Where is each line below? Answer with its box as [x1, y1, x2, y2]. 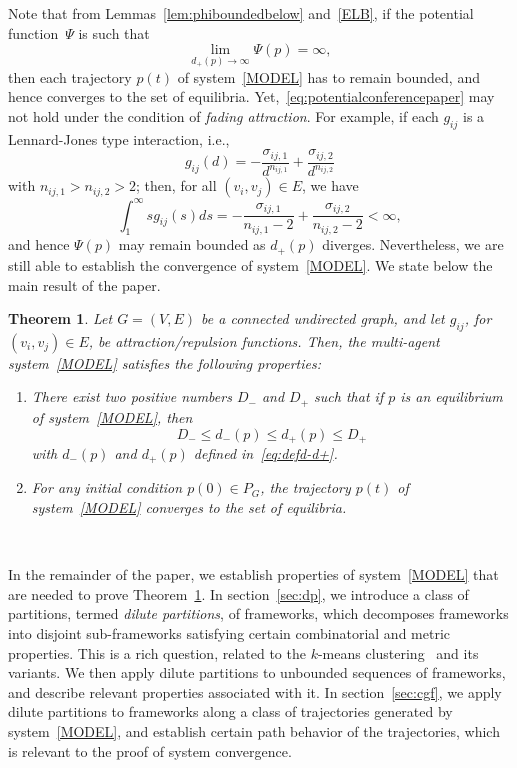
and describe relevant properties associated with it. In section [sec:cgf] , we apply [8, 681, 502, 702]
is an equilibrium [400, 386, 503, 407]
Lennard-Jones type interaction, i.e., [8, 128, 230, 149]
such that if [314, 386, 384, 407]
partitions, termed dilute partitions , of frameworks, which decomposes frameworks [8, 603, 509, 624]
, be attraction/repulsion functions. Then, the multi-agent [88, 330, 440, 351]
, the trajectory [260, 477, 351, 498]
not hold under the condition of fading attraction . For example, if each [8, 105, 439, 126]
